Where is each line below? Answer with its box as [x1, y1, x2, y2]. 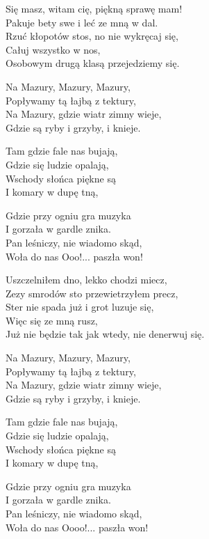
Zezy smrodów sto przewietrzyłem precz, [6, 286, 178, 300]
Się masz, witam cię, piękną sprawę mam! [6, 1, 183, 15]
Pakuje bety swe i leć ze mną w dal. [6, 15, 158, 29]
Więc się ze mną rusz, [6, 313, 98, 327]
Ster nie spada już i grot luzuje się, [6, 299, 154, 314]
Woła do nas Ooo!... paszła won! [6, 249, 143, 263]
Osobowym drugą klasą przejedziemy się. [6, 56, 180, 70]
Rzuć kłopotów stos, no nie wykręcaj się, [6, 29, 178, 43]
